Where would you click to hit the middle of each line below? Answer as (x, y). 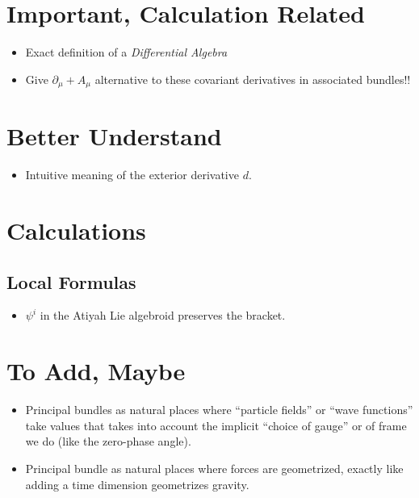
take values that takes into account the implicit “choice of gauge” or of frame (216, 425)
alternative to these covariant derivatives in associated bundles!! (253, 79)
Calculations (76, 230)
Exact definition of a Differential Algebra (126, 52)
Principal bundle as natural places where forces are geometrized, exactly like (214, 468)
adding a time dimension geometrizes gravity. (137, 484)
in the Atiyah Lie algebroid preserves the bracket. (163, 315)
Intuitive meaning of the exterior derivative (132, 175)
